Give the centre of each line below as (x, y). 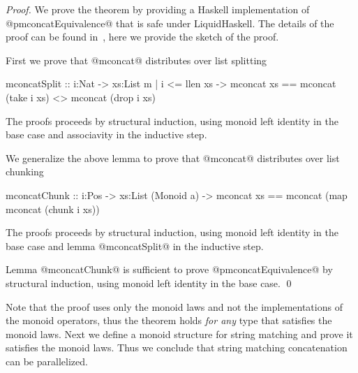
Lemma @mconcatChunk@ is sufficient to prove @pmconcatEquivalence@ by (169, 269)
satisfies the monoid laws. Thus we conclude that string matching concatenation (177, 348)
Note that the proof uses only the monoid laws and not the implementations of (174, 306)
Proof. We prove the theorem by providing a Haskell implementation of (158, 9)
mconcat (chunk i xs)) (53, 209)
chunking (25, 171)
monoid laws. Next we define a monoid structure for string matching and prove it (179, 334)
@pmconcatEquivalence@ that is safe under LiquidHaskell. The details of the (170, 23)
